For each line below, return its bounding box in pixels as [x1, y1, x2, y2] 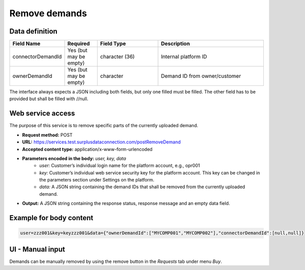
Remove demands [9, 8, 87, 19]
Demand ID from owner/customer [161, 73, 241, 80]
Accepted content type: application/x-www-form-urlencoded [22, 146, 152, 152]
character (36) [100, 53, 135, 61]
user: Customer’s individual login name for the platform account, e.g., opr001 [39, 163, 200, 169]
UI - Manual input [9, 245, 66, 254]
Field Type [100, 40, 126, 47]
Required [67, 40, 90, 47]
